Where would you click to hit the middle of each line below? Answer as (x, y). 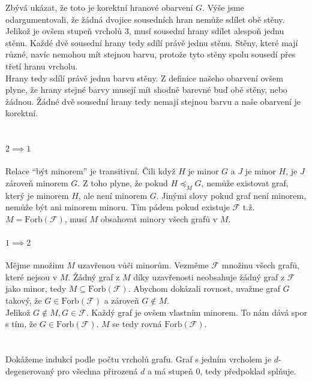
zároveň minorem (37, 182)
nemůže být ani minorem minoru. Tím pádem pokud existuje (118, 207)
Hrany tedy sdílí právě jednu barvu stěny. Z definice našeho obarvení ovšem (144, 78)
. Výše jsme (223, 7)
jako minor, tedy (36, 288)
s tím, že (21, 324)
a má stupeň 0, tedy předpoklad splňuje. (222, 371)
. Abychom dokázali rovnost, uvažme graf (204, 288)
